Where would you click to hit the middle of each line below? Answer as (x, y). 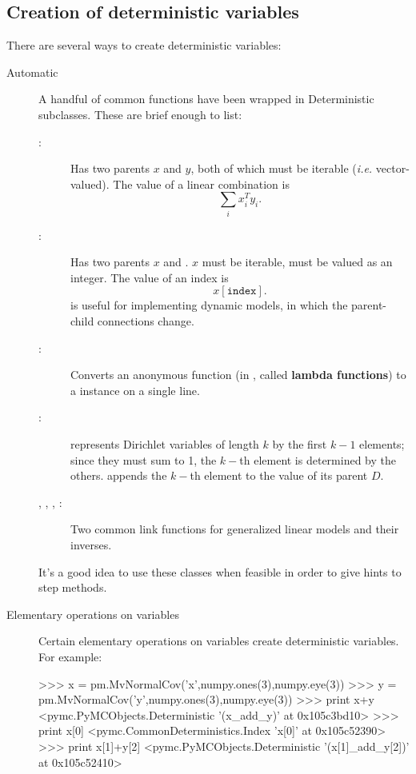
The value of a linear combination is (201, 184)
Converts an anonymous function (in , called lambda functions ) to (238, 375)
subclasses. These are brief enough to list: (140, 114)
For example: (70, 656)
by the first (300, 444)
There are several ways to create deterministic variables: (144, 45)
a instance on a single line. (135, 390)
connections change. (146, 321)
